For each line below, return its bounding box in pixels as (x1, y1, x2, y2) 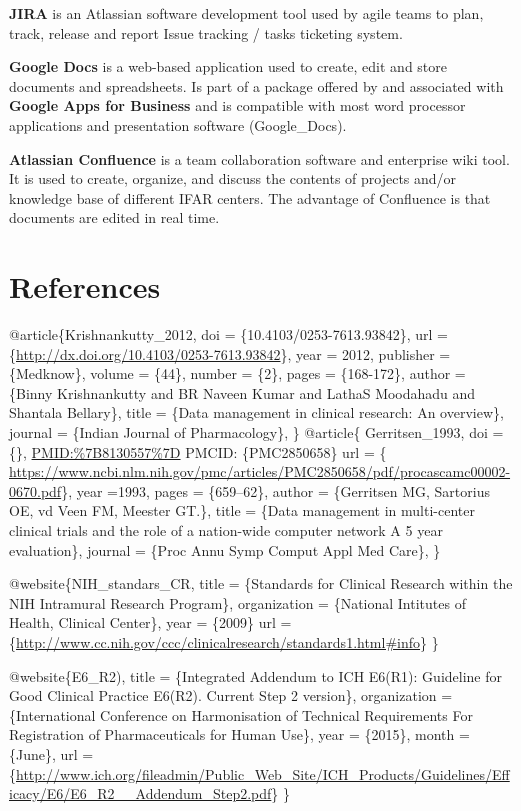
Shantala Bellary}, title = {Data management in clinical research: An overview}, (9, 402, 504, 423)
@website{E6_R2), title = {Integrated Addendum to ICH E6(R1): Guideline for (9, 665, 502, 686)
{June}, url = (9, 743, 94, 764)
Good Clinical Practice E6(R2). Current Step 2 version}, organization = (9, 685, 453, 706)
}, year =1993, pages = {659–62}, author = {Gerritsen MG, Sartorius (61, 480, 490, 501)
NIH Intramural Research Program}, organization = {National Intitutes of (9, 592, 466, 613)
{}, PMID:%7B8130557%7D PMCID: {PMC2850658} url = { (9, 441, 387, 462)
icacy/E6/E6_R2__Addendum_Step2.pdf (9, 783, 272, 804)
